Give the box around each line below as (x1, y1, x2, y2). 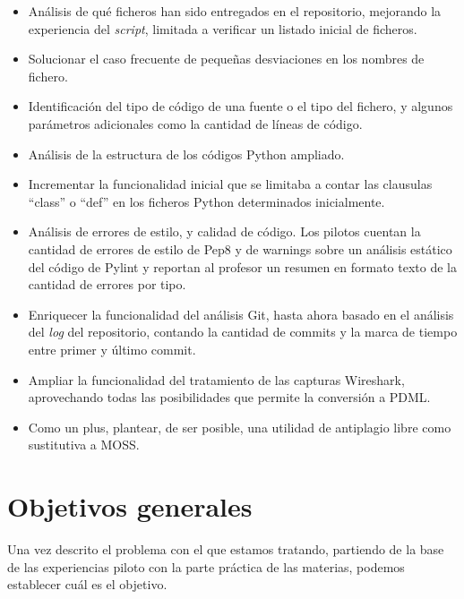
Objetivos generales (7, 488, 253, 525)
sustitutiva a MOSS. (28, 435, 140, 454)
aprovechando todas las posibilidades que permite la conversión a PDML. (28, 388, 431, 406)
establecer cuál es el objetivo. (7, 575, 168, 594)
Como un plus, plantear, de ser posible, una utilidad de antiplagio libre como (28, 417, 451, 436)
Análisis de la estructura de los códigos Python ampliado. (28, 144, 345, 163)
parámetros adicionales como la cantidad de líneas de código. (28, 114, 363, 133)
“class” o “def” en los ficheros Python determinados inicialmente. (28, 192, 385, 210)
